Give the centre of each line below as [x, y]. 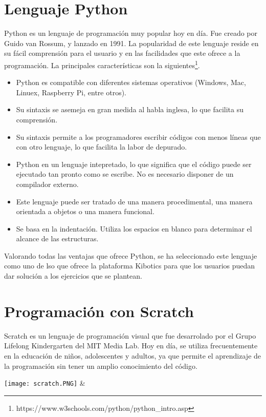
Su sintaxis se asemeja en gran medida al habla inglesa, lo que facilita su [130, 109]
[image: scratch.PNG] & [45, 383]
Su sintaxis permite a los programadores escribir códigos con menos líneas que [138, 137]
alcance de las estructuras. [57, 238]
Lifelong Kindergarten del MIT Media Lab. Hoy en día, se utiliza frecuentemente [131, 346]
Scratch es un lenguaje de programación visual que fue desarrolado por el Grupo [130, 335]
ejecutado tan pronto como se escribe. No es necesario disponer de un [125, 174]
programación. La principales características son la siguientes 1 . [102, 64]
